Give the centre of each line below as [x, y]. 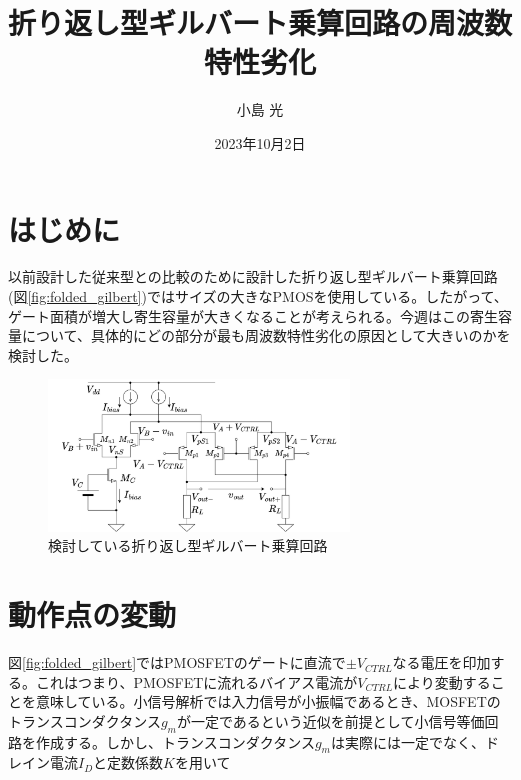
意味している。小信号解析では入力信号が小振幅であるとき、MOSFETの [268, 701]
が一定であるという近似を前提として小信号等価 [330, 720]
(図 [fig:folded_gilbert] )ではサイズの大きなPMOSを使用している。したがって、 [258, 296]
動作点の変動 [92, 614]
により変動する [442, 681]
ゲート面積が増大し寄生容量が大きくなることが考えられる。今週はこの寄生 [253, 315]
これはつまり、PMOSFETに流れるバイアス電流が [196, 681]
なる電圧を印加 [441, 662]
